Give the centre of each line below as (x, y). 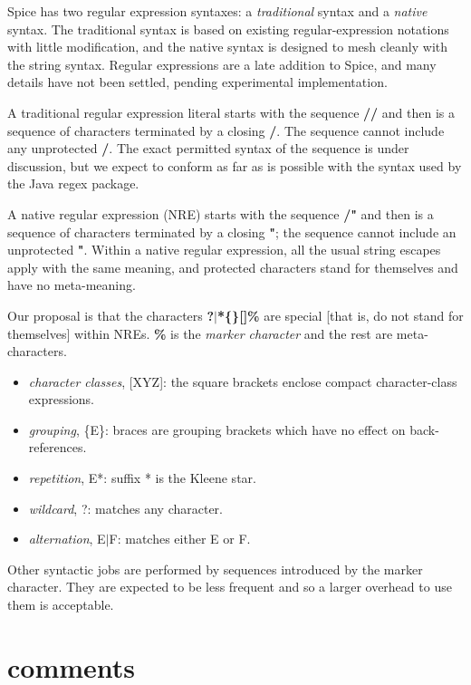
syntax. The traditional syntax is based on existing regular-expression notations (228, 29)
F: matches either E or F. (180, 539)
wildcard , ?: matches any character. (125, 508)
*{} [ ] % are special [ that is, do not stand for (341, 315)
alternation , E (67, 539)
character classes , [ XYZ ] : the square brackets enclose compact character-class (243, 381)
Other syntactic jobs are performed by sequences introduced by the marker (215, 569)
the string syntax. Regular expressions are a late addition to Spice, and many (222, 64)
